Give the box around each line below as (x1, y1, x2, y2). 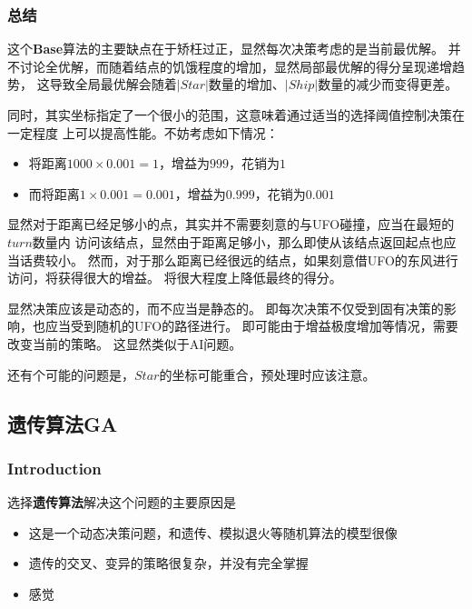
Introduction (7, 456, 102, 479)
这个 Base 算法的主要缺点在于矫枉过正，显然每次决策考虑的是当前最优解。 (7, 39, 445, 58)
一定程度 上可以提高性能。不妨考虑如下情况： (7, 123, 279, 142)
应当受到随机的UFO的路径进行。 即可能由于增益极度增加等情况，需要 (44, 316, 458, 335)
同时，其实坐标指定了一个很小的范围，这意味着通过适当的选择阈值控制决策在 (7, 105, 465, 124)
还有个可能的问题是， (7, 364, 134, 384)
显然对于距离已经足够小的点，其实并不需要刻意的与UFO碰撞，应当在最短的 (7, 215, 455, 234)
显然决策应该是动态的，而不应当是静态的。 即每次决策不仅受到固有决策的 (7, 298, 444, 317)
